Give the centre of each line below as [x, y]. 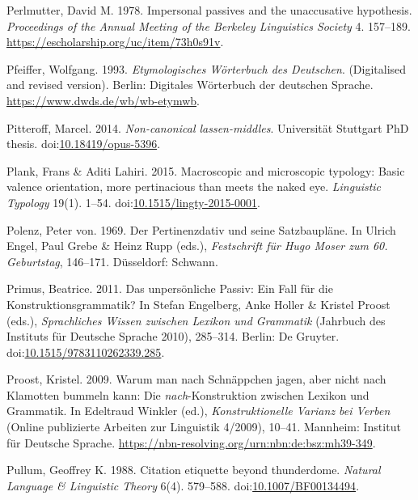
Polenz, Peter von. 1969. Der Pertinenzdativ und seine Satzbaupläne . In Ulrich [201, 229]
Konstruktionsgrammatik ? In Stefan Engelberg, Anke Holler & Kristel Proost [198, 304]
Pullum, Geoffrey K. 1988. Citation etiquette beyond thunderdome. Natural [194, 470]
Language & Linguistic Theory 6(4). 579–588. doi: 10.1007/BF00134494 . [183, 485]
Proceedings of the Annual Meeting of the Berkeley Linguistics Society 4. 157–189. [209, 25]
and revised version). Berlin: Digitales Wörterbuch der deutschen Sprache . [190, 85]
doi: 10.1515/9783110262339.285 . [86, 352]
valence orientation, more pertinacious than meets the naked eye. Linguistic [194, 186]
